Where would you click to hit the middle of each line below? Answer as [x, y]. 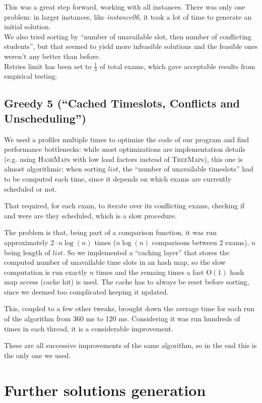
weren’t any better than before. [52, 56]
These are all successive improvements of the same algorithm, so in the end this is [130, 345]
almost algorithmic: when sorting [55, 169]
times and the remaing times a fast [150, 272]
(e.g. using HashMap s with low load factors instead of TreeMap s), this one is [123, 159]
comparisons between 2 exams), [201, 242]
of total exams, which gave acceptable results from [177, 66]
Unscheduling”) [45, 118]
